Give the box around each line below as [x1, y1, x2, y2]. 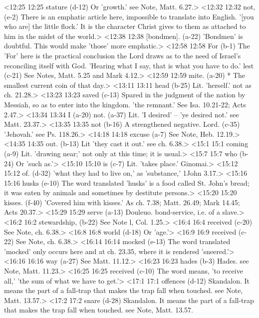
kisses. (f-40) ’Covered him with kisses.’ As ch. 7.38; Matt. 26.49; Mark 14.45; [4, 197, 240, 207]
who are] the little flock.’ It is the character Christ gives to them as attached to [4, 21, 246, 31]
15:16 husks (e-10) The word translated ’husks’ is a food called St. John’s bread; [4, 177, 250, 188]
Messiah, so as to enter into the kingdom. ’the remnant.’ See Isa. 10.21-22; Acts [4, 99, 246, 109]
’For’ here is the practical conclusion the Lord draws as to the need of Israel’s [4, 50, 241, 60]
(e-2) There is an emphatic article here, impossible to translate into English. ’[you [4, 11, 254, 21]
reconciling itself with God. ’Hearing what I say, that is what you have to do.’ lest [4, 60, 254, 70]
